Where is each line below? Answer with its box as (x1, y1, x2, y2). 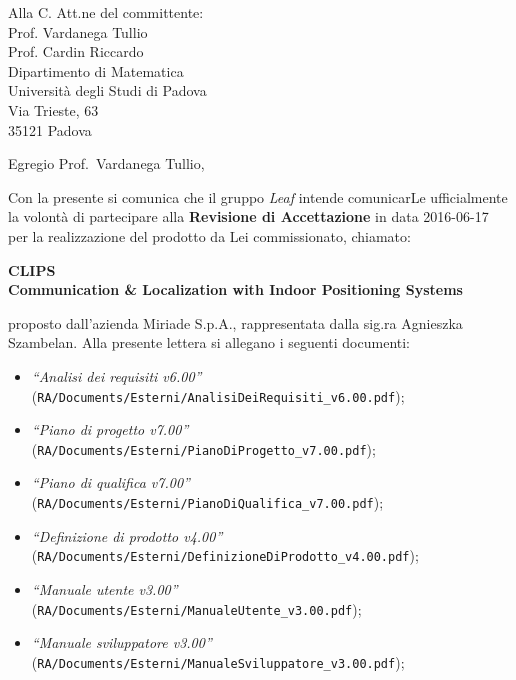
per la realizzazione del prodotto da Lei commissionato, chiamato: (8, 225, 411, 246)
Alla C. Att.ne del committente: (8, 2, 204, 22)
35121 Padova (8, 119, 92, 140)
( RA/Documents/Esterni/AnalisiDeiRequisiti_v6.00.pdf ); (31, 385, 405, 406)
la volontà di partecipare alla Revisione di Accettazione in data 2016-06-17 (8, 206, 489, 227)
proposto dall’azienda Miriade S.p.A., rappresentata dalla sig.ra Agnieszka (8, 312, 463, 333)
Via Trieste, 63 (8, 99, 99, 120)
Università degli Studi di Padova (8, 80, 207, 101)
